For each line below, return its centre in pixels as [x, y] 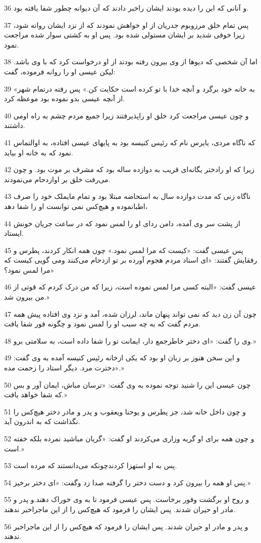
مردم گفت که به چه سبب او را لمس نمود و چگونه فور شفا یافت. [102, 324]
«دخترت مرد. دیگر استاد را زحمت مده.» [64, 368]
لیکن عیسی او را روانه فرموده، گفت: [60, 71]
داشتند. [15, 125]
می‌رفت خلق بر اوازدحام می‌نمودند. [57, 179]
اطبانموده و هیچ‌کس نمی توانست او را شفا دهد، [76, 206]
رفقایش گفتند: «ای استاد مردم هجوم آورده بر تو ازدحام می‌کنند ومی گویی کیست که [131, 260]
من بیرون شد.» [27, 297]
